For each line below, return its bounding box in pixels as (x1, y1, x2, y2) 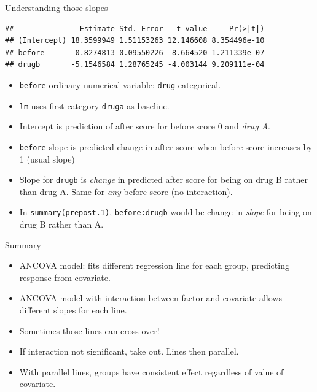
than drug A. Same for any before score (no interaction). (19, 185, 233, 198)
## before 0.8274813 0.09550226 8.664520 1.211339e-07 (5, 48, 265, 57)
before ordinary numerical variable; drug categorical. (19, 78, 221, 91)
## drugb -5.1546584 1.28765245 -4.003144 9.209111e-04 (5, 60, 265, 69)
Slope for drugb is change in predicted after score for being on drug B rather (19, 173, 308, 186)
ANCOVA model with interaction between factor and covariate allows (19, 291, 282, 304)
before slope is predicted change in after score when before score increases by (19, 140, 313, 153)
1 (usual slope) (19, 152, 75, 165)
